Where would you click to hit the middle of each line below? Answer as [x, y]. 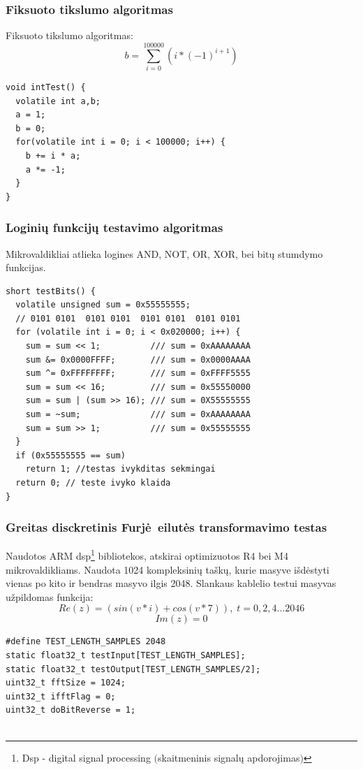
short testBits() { [51, 291]
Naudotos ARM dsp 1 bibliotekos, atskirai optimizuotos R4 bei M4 [147, 555]
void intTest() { [46, 87]
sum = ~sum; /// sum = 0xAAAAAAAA [138, 415]
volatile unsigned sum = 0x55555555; [103, 305]
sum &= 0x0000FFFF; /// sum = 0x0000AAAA [138, 359]
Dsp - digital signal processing [86, 757]
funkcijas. [26, 267]
